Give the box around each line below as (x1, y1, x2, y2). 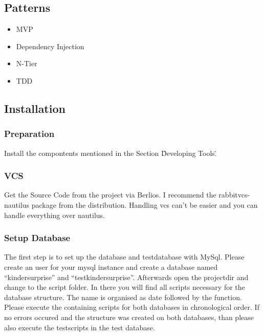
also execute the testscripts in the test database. (4, 322, 155, 332)
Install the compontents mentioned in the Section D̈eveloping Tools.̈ (4, 147, 217, 158)
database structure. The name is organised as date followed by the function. (4, 291, 242, 302)
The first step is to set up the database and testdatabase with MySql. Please (4, 251, 245, 262)
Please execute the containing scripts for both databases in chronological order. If (4, 302, 259, 312)
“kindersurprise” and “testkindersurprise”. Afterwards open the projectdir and (4, 271, 249, 282)
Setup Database (4, 231, 71, 244)
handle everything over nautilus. (4, 209, 105, 220)
